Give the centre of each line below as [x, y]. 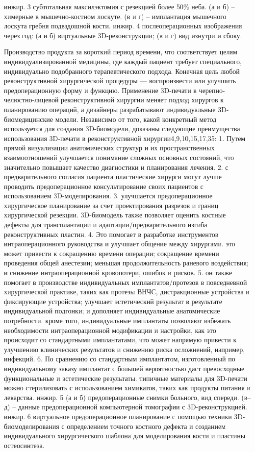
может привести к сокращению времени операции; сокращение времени [112, 253]
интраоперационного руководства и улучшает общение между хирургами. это [120, 244]
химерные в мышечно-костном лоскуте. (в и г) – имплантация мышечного [115, 16]
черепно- [212, 90]
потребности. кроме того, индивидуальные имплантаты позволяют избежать [117, 320]
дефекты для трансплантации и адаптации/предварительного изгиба [106, 225]
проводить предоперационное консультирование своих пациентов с [104, 186]
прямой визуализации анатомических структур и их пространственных [109, 148]
